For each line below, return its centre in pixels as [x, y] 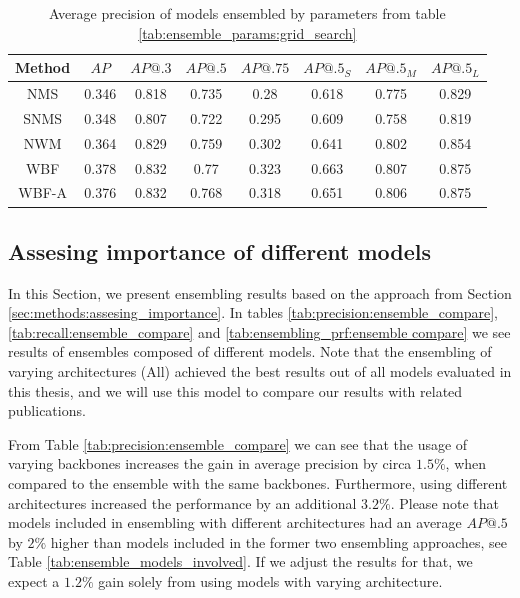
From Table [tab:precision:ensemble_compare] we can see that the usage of [238, 443]
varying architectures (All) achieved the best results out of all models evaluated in [260, 371]
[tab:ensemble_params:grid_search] [247, 32]
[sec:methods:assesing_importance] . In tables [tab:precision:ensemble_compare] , [253, 312]
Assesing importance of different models [220, 250]
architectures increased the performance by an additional [182, 502]
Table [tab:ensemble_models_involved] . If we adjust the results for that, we [240, 561]
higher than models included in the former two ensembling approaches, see [279, 541]
